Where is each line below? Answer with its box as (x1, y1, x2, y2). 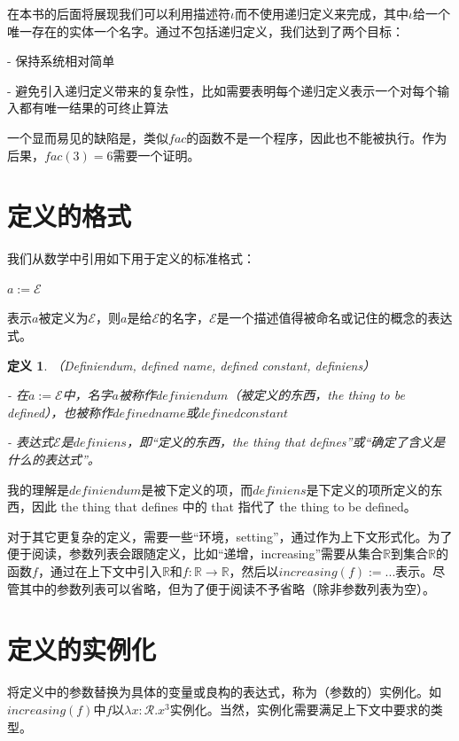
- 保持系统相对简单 (7, 51, 115, 70)
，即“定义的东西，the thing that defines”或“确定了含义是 (126, 433, 446, 451)
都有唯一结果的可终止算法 (19, 98, 168, 117)
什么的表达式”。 (7, 450, 100, 469)
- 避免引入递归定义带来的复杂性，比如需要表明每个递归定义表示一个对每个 (7, 81, 438, 99)
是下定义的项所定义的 (306, 480, 431, 498)
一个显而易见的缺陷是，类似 (7, 128, 168, 146)
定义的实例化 (7, 631, 157, 667)
